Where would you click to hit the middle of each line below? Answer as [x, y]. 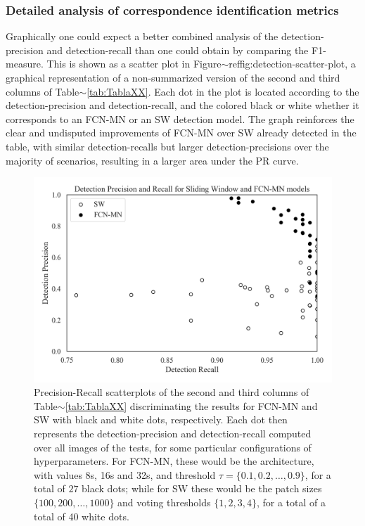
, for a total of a [291, 502]
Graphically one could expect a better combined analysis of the [142, 36]
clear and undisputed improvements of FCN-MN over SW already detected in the [181, 133]
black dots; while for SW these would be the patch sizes [202, 488]
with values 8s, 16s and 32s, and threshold [125, 474]
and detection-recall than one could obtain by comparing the [178, 50]
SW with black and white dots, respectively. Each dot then [161, 419]
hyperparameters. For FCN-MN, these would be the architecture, [174, 461]
